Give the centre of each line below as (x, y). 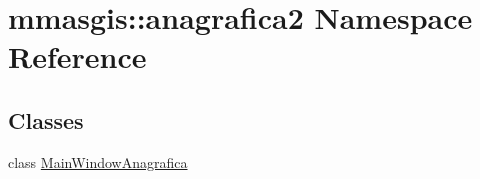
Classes (46, 119)
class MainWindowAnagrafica (98, 161)
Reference (77, 56)
